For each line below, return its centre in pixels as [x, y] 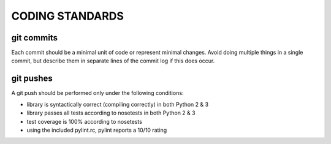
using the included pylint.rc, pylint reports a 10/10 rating [97, 130]
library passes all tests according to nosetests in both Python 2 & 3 [111, 113]
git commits [35, 38]
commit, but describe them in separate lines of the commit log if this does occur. [113, 61]
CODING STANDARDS [67, 16]
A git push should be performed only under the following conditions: [97, 93]
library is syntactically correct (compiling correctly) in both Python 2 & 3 [117, 104]
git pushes [32, 79]
